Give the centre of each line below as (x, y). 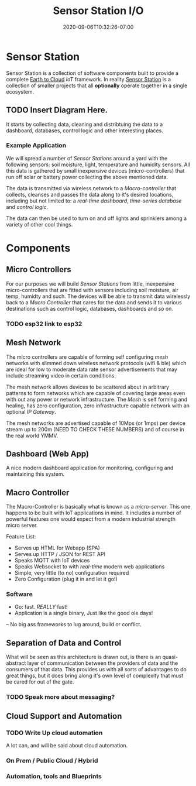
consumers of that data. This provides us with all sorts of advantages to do (97, 670)
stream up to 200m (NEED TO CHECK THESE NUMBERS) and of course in (95, 429)
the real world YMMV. (32, 435)
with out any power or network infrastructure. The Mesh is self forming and (97, 399)
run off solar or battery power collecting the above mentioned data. (87, 177)
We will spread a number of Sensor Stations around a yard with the (87, 158)
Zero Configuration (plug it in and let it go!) (66, 579)
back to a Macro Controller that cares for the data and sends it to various (94, 302)
